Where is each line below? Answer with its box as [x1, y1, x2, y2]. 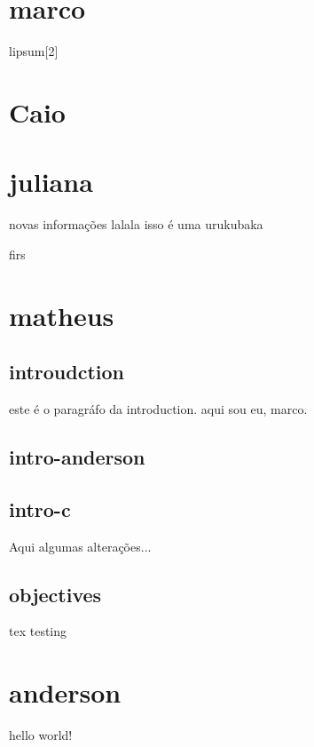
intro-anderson [9, 442, 145, 470]
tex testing [9, 622, 67, 640]
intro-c [9, 495, 71, 522]
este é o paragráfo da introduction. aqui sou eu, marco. [9, 399, 308, 417]
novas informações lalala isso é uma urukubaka [9, 215, 263, 234]
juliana [9, 163, 93, 200]
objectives [9, 580, 102, 608]
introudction [9, 358, 125, 385]
